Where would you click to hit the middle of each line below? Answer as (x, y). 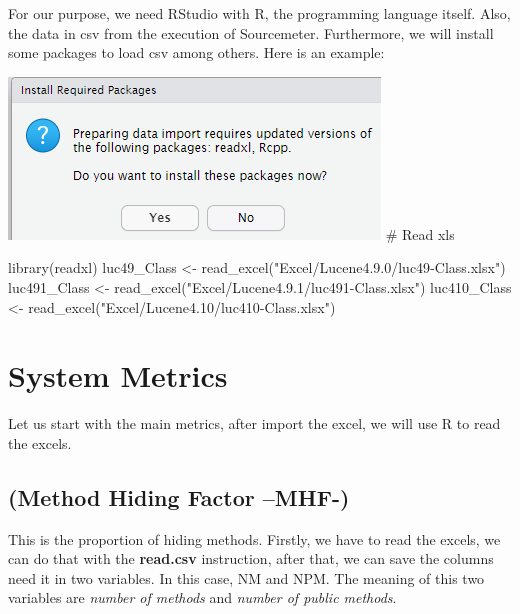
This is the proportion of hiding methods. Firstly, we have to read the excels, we (254, 538)
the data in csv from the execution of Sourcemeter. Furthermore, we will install (251, 32)
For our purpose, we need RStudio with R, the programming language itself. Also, (259, 13)
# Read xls (420, 233)
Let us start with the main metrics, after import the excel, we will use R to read (254, 423)
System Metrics (118, 375)
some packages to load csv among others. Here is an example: (196, 52)
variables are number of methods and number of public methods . (202, 597)
